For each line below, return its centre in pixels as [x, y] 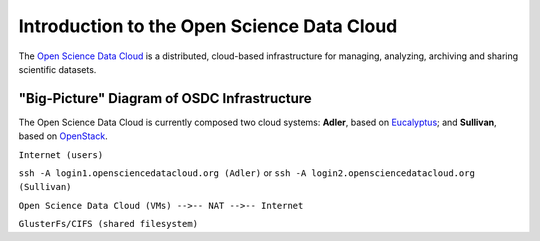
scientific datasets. [57, 69]
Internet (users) [61, 154]
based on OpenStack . [63, 136]
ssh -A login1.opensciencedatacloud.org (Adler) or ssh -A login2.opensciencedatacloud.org [246, 173]
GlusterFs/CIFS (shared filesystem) [108, 224]
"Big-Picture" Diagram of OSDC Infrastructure [165, 98]
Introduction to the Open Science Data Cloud [208, 26]
